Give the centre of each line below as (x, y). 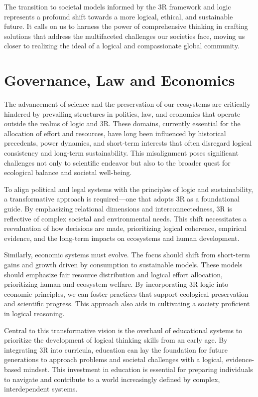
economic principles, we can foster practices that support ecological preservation (126, 294)
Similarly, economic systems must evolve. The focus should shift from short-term (127, 255)
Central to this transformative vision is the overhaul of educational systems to (123, 330)
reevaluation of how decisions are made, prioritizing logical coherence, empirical (125, 228)
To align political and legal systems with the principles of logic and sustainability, (129, 189)
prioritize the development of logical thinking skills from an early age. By (116, 340)
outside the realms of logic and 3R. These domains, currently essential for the (122, 123)
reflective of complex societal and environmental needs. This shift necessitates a (126, 218)
